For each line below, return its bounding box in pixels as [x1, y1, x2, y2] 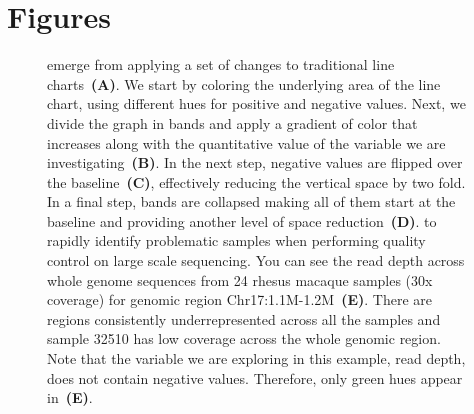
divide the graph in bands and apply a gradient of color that [47, 112, 418, 133]
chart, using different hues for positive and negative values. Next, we [47, 93, 466, 114]
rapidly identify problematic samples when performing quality [47, 230, 426, 251]
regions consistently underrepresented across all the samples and [47, 308, 441, 329]
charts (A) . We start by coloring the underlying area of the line [47, 73, 441, 94]
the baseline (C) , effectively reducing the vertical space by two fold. [47, 171, 466, 192]
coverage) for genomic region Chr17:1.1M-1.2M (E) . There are [47, 289, 432, 310]
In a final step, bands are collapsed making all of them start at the [47, 191, 456, 212]
